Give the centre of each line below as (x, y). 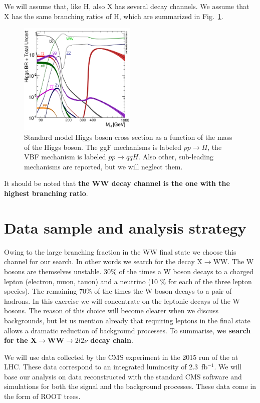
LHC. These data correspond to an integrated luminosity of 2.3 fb (106, 367)
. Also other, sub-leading (176, 157)
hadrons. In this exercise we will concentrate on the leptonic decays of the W (122, 300)
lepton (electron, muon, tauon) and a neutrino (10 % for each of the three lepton (128, 281)
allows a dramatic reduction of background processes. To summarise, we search (127, 330)
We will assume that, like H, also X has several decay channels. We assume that (127, 6)
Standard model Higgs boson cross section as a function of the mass (128, 137)
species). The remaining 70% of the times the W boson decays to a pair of (118, 291)
